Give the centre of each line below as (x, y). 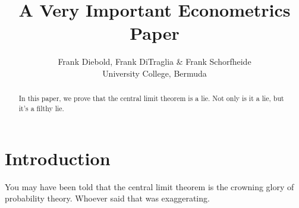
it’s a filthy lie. (41, 108)
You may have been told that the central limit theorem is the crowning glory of (149, 186)
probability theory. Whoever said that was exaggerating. (107, 198)
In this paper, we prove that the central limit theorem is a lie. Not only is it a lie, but (151, 98)
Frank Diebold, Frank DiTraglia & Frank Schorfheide (155, 62)
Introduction (58, 158)
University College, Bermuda (155, 73)
